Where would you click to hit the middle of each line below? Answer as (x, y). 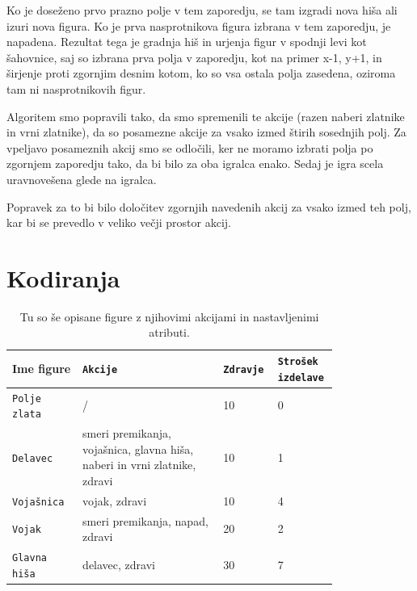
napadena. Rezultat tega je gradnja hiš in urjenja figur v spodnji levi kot (187, 42)
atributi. (169, 332)
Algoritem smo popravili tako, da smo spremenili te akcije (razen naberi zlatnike (206, 116)
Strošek (298, 362)
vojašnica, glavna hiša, (138, 448)
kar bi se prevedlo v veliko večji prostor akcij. (119, 222)
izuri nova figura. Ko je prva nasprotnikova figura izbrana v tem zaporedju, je (199, 25)
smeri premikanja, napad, (145, 520)
